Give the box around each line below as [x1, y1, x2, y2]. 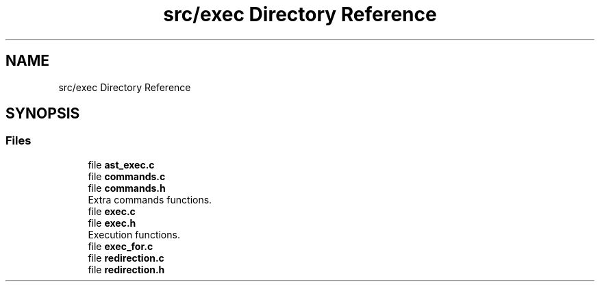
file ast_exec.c [88, 158, 155, 171]
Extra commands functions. [88, 193, 212, 205]
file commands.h [88, 182, 166, 194]
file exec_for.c [88, 240, 153, 252]
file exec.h [88, 216, 136, 229]
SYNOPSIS [5, 105, 80, 123]
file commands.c [88, 170, 166, 182]
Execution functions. [88, 228, 180, 240]
